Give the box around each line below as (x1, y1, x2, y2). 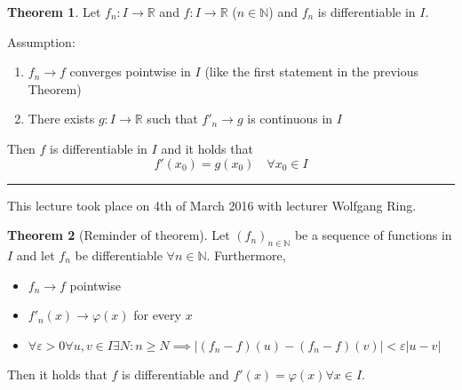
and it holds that (161, 139, 253, 157)
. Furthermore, (206, 245, 286, 264)
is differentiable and (122, 365, 229, 384)
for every (133, 306, 181, 324)
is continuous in (247, 109, 333, 128)
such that (147, 109, 198, 128)
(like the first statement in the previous (204, 62, 419, 81)
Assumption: (7, 32, 76, 51)
